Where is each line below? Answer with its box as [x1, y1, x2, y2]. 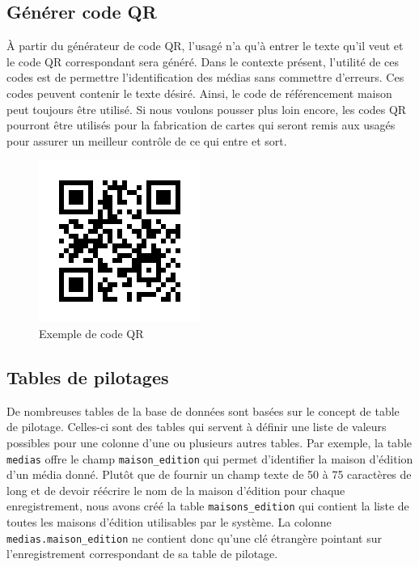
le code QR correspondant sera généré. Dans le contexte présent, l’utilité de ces [6, 53, 400, 70]
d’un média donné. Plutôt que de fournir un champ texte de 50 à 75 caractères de [6, 466, 412, 483]
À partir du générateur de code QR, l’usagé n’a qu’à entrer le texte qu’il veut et [6, 37, 404, 54]
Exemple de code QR [39, 324, 144, 341]
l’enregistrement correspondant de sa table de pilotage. [6, 545, 278, 562]
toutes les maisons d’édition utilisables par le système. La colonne [6, 514, 332, 531]
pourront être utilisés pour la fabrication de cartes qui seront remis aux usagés [6, 116, 396, 133]
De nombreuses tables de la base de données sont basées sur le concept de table [6, 402, 400, 419]
